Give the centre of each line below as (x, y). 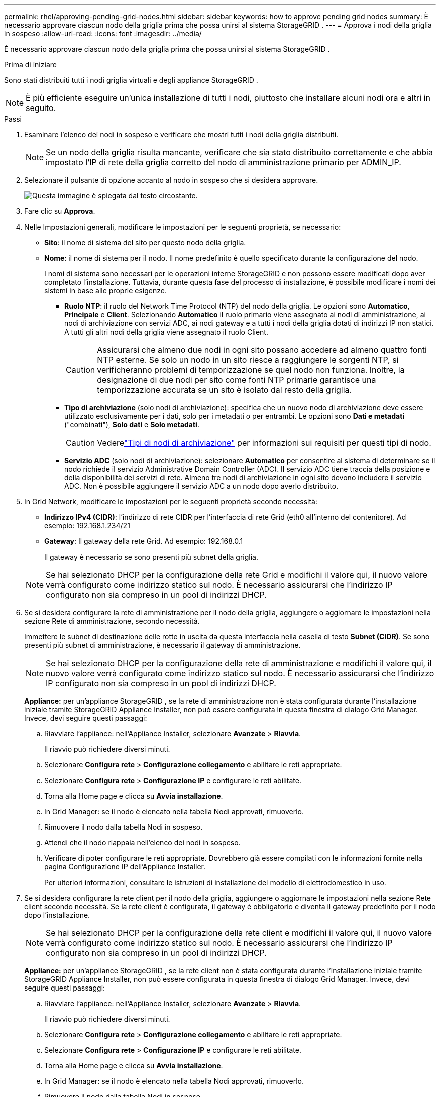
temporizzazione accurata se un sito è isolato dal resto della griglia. (225, 390)
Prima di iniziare (30, 65)
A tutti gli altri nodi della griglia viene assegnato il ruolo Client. (166, 332)
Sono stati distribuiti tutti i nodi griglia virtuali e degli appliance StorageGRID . (131, 80)
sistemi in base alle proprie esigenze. (105, 291)
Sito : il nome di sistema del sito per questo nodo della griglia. (145, 242)
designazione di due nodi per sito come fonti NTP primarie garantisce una (237, 380)
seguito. (41, 108)
